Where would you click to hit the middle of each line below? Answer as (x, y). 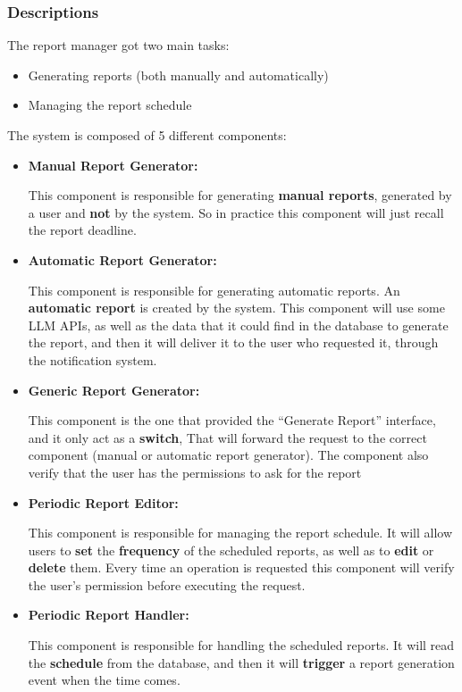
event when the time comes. (104, 680)
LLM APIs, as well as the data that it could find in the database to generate (238, 325)
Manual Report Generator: (113, 165)
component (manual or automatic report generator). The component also (228, 455)
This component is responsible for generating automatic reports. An (214, 290)
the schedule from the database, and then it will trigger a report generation (241, 662)
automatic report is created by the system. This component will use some (236, 308)
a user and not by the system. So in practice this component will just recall (236, 212)
